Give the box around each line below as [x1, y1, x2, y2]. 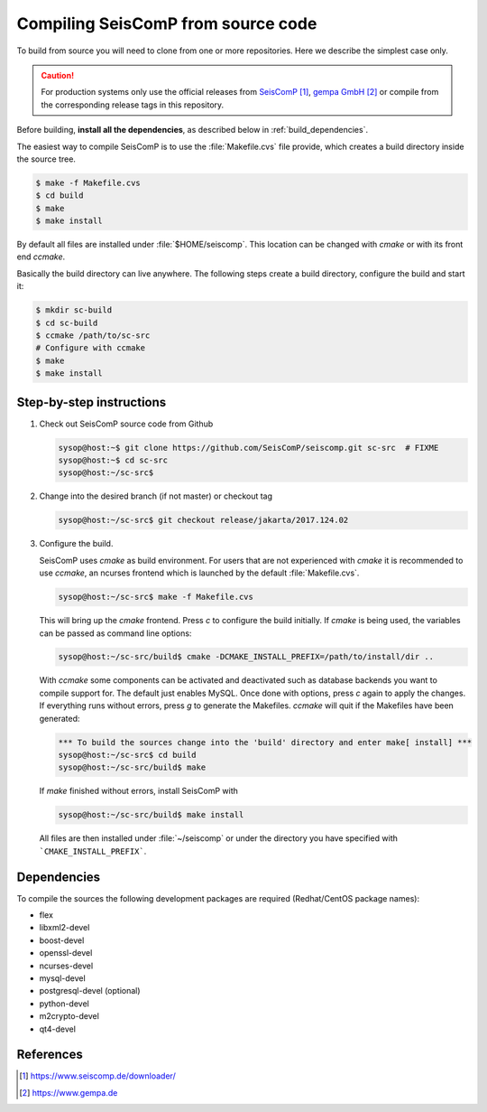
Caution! [41, 70, 75, 80]
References [16, 1047, 83, 1062]
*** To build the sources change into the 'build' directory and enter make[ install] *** [58, 737, 473, 747]
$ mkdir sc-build [35, 305, 113, 315]
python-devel [39, 998, 89, 1009]
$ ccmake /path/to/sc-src [35, 330, 151, 341]
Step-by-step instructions [16, 394, 167, 410]
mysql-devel [39, 973, 86, 984]
